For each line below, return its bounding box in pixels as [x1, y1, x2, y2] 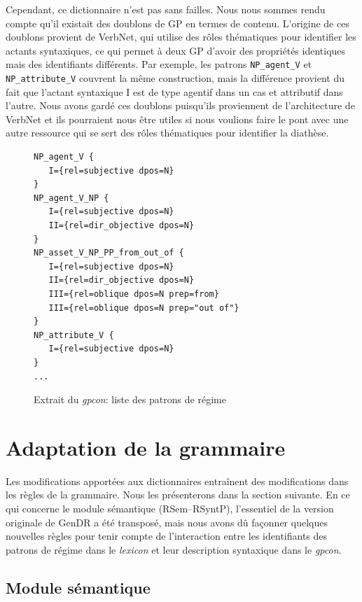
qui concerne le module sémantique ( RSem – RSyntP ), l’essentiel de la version [6, 501, 334, 516]
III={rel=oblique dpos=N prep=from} [48, 289, 219, 299]
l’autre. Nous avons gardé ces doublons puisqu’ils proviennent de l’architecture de [6, 98, 355, 113]
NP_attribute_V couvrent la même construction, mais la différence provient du [6, 71, 344, 85]
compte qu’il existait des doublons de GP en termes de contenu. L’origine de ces [6, 15, 349, 30]
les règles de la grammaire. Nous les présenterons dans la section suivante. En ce [6, 487, 350, 502]
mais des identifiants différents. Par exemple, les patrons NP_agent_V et [6, 57, 312, 71]
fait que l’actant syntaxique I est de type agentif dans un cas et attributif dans [6, 84, 343, 99]
